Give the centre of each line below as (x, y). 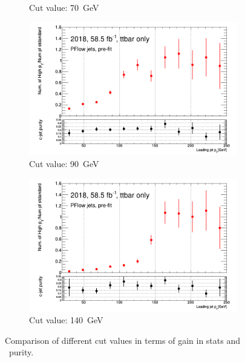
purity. (21, 352)
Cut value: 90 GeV (64, 164)
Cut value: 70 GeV (64, 7)
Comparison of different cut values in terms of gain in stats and (122, 340)
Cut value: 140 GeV (66, 320)
